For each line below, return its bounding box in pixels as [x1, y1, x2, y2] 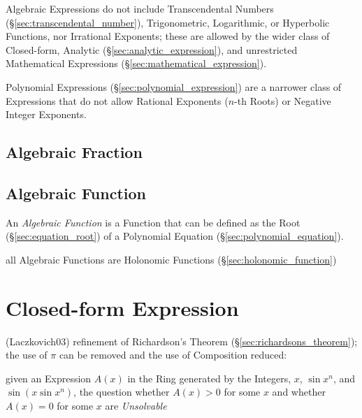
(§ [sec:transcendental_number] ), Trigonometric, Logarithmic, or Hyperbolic [6, 15, 330, 29]
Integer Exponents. [6, 107, 87, 122]
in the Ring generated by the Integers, [127, 370, 291, 385]
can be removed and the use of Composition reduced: [59, 347, 287, 362]
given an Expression [6, 370, 92, 385]
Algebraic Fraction [6, 141, 143, 163]
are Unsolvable [105, 398, 167, 413]
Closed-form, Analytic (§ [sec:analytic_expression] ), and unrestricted [6, 42, 298, 57]
